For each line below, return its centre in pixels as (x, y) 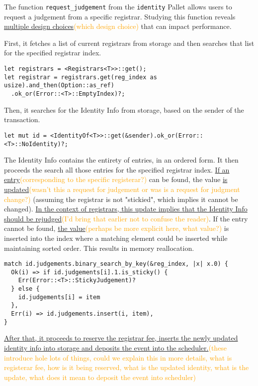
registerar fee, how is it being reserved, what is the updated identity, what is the (127, 367)
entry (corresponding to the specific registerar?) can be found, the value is (116, 179)
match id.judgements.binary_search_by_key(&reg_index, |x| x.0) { (116, 264)
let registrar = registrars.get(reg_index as (81, 77)
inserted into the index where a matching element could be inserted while (116, 238)
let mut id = (25, 135)
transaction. (22, 119)
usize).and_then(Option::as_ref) (59, 86)
